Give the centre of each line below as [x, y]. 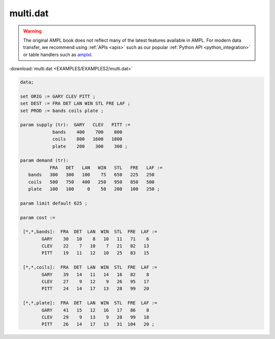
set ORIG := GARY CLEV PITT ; [58, 96]
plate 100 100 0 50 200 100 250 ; [94, 189]
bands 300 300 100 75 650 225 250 [91, 175]
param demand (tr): [44, 161]
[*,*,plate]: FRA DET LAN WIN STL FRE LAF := [90, 303]
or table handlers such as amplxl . [58, 54]
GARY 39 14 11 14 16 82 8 [95, 274]
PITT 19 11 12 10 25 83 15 [95, 253]
